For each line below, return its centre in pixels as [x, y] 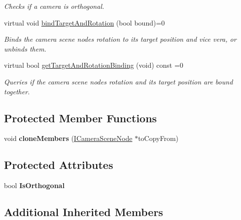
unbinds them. [25, 48]
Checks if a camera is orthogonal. [54, 6]
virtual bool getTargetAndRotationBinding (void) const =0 [94, 65]
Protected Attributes [59, 165]
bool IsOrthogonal [34, 185]
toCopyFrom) [158, 138]
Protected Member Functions [81, 118]
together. [17, 91]
